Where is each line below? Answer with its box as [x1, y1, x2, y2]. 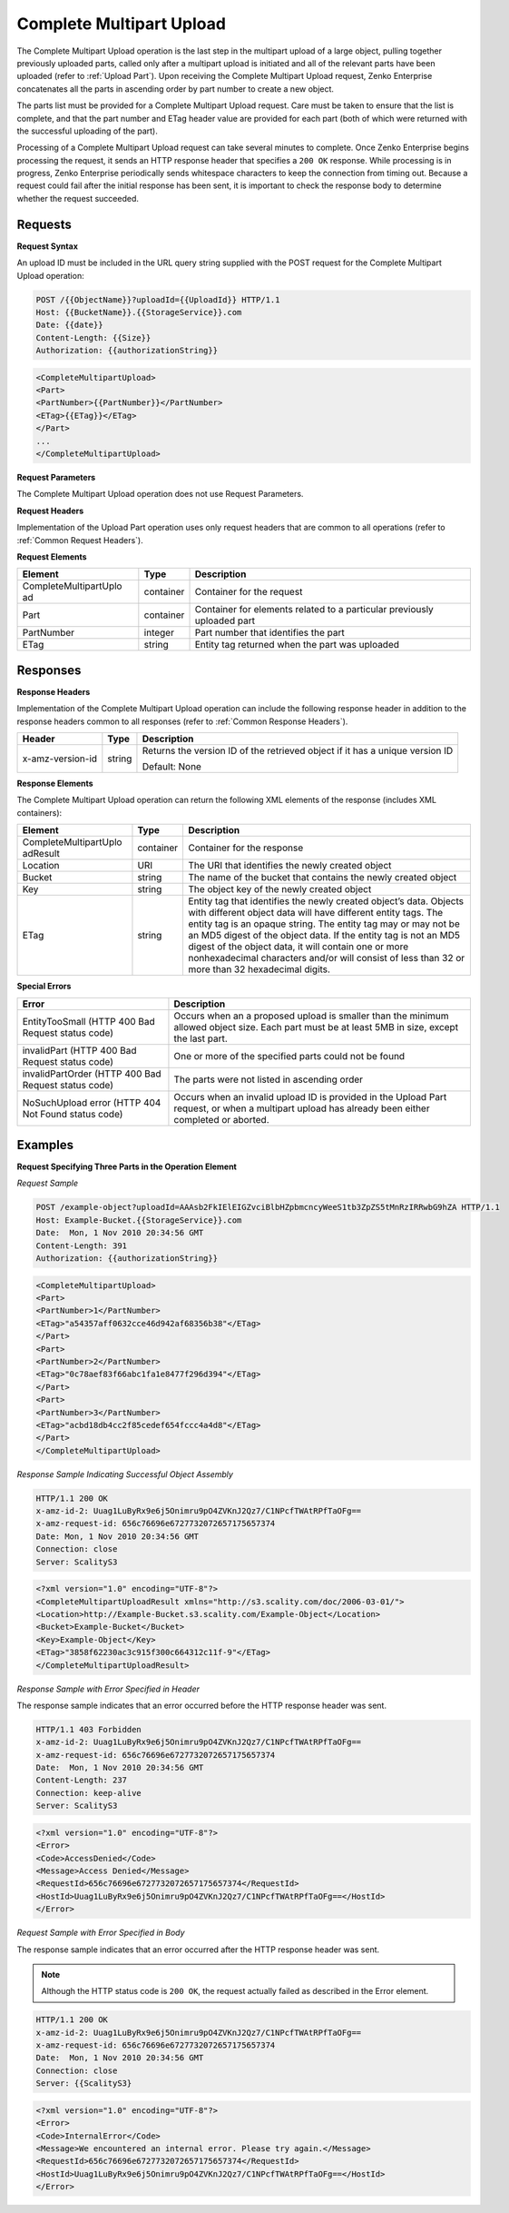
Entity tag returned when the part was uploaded [194, 639, 399, 651]
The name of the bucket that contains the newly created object [188, 871, 457, 884]
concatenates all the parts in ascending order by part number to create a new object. [16, 83, 335, 94]
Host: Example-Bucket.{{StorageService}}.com [35, 1215, 242, 1226]
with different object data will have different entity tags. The [188, 907, 444, 919]
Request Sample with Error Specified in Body [16, 1927, 185, 1939]
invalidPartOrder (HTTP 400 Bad [22, 1067, 162, 1080]
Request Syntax [16, 241, 79, 252]
